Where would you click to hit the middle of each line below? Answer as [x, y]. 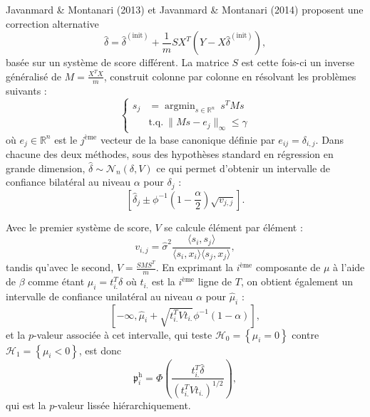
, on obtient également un [297, 281]
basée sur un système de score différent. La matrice [117, 62]
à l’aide [349, 267]
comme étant [56, 281]
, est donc [100, 350]
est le [66, 139]
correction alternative [52, 23]
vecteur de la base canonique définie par [187, 139]
